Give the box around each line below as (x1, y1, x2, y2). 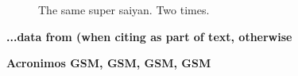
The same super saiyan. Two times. (38, 2, 210, 17)
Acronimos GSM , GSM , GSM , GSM (6, 55, 211, 71)
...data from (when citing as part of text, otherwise (6, 28, 292, 44)
